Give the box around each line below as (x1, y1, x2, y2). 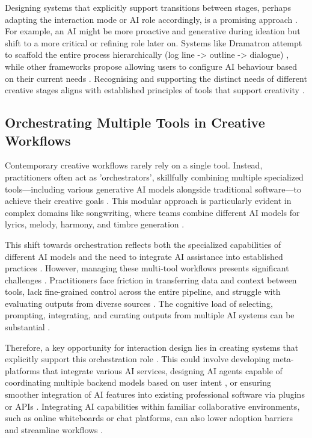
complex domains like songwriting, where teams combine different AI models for (5, 206, 300, 218)
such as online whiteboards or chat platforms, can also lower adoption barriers (5, 412, 293, 424)
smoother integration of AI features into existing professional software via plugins (5, 388, 305, 401)
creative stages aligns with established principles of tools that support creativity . (5, 84, 305, 96)
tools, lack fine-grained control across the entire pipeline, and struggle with (5, 285, 281, 298)
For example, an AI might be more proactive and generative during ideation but (5, 25, 301, 37)
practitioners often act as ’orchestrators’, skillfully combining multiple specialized (5, 170, 304, 183)
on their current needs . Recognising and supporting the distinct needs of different (5, 72, 307, 84)
